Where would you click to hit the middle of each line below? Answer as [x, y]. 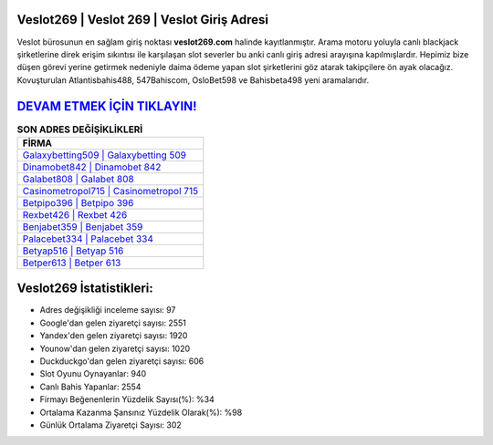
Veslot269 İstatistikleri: [85, 289]
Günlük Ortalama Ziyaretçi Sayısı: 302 [110, 425]
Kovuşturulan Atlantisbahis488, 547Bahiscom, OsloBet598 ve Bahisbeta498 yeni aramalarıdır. [193, 80]
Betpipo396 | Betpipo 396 [78, 202]
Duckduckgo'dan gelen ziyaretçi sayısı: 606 [122, 361]
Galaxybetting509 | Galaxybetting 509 [105, 155]
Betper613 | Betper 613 [72, 263]
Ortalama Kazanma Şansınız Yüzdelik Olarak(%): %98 [141, 412]
